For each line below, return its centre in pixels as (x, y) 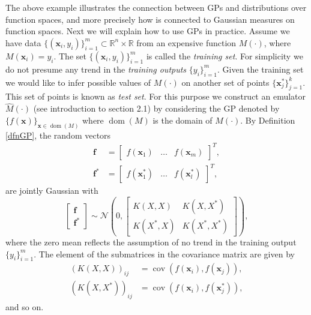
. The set (70, 55)
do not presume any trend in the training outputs (96, 69)
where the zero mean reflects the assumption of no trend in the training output (151, 242)
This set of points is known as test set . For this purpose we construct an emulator (156, 96)
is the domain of (183, 120)
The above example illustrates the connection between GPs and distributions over (156, 7)
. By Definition (268, 120)
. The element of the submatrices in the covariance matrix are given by (164, 253)
